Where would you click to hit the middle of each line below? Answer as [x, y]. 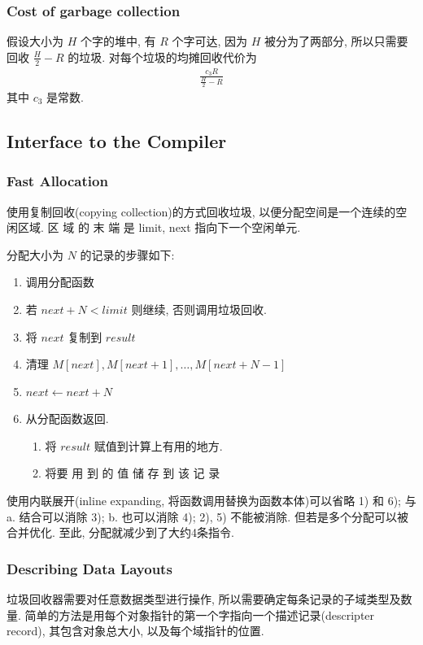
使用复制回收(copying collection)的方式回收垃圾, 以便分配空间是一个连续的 [201, 211]
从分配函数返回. [67, 418]
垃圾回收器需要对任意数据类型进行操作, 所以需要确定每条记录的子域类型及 [204, 599]
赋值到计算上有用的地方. [158, 445]
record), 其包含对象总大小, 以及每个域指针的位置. [135, 631]
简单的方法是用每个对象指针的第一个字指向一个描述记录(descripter [200, 614]
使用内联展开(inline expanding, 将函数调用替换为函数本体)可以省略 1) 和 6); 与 [211, 501]
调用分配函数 [60, 282]
